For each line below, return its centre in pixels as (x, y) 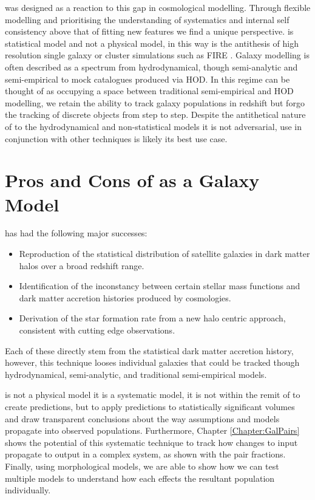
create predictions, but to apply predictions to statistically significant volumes (150, 406)
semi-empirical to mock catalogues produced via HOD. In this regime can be (147, 79)
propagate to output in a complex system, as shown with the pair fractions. (145, 454)
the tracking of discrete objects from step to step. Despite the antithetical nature (155, 115)
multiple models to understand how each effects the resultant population (140, 478)
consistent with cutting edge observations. (97, 330)
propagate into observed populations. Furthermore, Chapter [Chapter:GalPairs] (152, 430)
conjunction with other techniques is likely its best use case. (116, 138)
